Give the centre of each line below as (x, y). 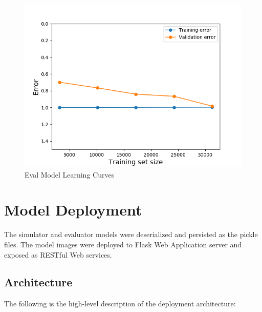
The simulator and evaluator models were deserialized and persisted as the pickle (131, 234)
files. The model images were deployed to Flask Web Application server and (123, 244)
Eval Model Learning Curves (70, 174)
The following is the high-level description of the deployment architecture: (120, 304)
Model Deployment (73, 210)
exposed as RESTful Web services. (58, 254)
